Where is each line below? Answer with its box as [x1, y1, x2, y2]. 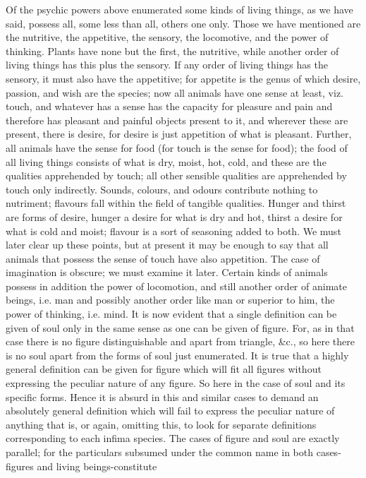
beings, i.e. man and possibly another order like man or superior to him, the [6, 292, 335, 307]
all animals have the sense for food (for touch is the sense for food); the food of [6, 140, 348, 155]
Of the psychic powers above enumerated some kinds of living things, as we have [6, 2, 353, 16]
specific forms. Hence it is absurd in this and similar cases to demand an [6, 389, 319, 404]
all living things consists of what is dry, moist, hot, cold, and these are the [6, 154, 327, 169]
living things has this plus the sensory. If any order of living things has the [6, 57, 328, 72]
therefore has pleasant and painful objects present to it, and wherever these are [6, 112, 348, 127]
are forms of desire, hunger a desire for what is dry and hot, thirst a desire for [6, 209, 343, 224]
